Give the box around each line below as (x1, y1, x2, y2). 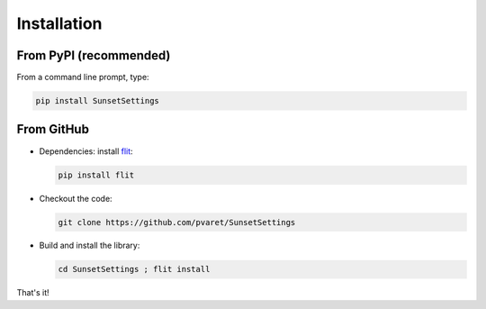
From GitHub (16, 122, 90, 137)
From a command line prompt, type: (16, 72, 149, 83)
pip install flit (58, 169, 135, 180)
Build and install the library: (39, 240, 140, 251)
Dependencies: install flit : (39, 145, 134, 157)
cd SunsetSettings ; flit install (58, 264, 211, 275)
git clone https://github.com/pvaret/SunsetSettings (58, 217, 296, 227)
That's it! (16, 287, 49, 298)
